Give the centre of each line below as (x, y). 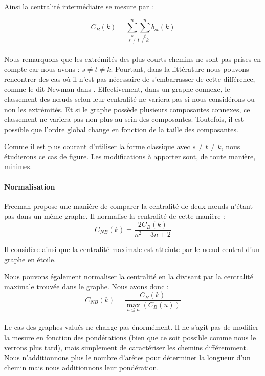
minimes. (18, 166)
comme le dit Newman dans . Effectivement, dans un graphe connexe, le (117, 89)
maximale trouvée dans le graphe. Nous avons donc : (86, 286)
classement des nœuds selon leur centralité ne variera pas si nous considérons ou (129, 99)
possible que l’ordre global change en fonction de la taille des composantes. (121, 129)
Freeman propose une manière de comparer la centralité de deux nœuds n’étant (128, 206)
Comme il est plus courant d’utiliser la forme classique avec (97, 146)
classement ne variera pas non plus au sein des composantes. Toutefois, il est (124, 119)
